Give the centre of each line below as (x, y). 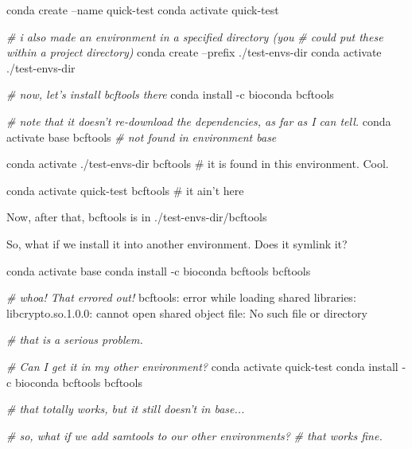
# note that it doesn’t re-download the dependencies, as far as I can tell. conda (199, 121)
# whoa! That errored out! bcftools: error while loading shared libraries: (181, 297)
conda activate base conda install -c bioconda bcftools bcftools (159, 270)
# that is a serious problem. (75, 340)
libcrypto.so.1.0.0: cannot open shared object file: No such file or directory (187, 312)
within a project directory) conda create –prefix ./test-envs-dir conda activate (194, 52)
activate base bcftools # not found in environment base (142, 137)
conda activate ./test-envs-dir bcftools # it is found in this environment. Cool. (198, 164)
